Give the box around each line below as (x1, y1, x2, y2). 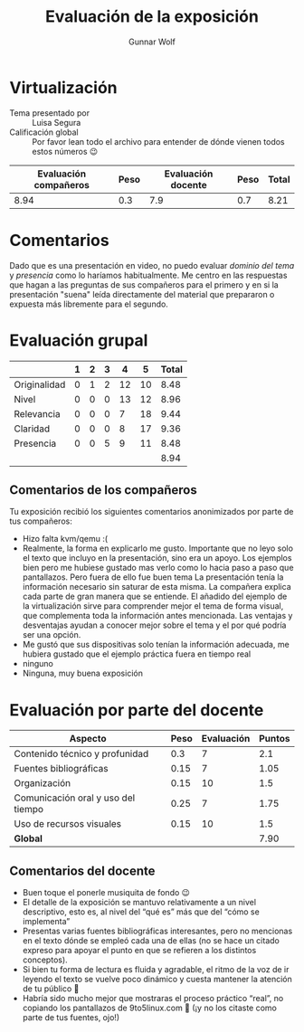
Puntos (259, 733, 290, 745)
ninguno (22, 658, 54, 669)
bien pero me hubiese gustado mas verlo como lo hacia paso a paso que (22, 563, 294, 573)
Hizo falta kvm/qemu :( (22, 534, 109, 544)
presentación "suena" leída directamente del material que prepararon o (9, 289, 275, 299)
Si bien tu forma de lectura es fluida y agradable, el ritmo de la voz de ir (22, 964, 290, 975)
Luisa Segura (32, 117, 81, 128)
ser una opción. (22, 630, 81, 640)
